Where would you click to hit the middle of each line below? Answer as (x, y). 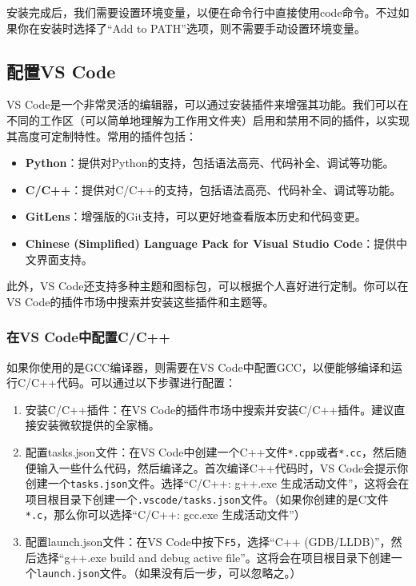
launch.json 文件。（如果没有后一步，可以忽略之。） (169, 573)
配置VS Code (61, 71)
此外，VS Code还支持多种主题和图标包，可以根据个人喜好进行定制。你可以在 (208, 286)
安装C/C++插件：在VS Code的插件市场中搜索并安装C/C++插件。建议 (210, 409)
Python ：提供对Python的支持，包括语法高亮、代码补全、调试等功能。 (210, 163)
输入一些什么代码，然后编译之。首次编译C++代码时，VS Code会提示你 (222, 467)
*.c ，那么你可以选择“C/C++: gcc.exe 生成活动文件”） (165, 514)
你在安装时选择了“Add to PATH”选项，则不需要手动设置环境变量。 (191, 28)
